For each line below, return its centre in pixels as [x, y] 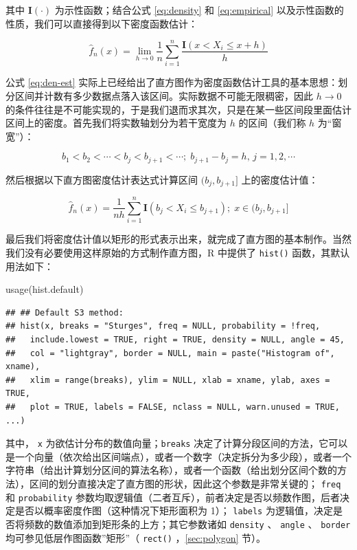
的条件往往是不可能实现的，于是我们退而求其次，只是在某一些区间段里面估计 [178, 109]
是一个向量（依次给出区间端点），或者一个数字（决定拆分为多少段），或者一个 [178, 456]
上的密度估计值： [280, 179]
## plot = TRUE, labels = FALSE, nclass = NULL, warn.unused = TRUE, [173, 407]
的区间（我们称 [272, 123]
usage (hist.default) [45, 289]
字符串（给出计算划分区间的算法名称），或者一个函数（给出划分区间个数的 [171, 470]
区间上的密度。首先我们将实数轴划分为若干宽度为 [116, 123]
